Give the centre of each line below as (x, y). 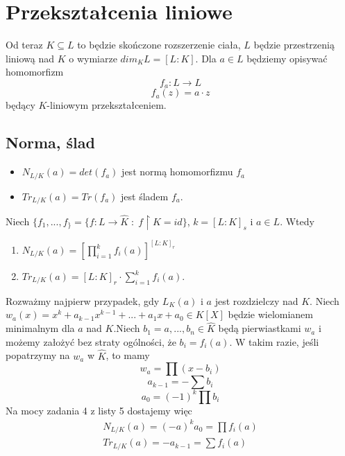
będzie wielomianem (270, 314)
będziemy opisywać (287, 58)
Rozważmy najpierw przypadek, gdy (83, 300)
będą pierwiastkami (260, 328)
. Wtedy (297, 221)
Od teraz (24, 45)
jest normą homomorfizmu (177, 172)
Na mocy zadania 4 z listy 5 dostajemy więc (99, 410)
